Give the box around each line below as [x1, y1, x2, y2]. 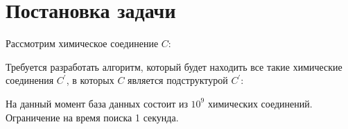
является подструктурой [128, 73, 228, 87]
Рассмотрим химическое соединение [6, 36, 159, 51]
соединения [6, 73, 54, 87]
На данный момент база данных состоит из [6, 96, 188, 110]
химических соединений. [207, 96, 313, 110]
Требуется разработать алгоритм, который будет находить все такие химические [6, 59, 342, 74]
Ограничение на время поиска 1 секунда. [6, 110, 179, 124]
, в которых [66, 73, 114, 87]
